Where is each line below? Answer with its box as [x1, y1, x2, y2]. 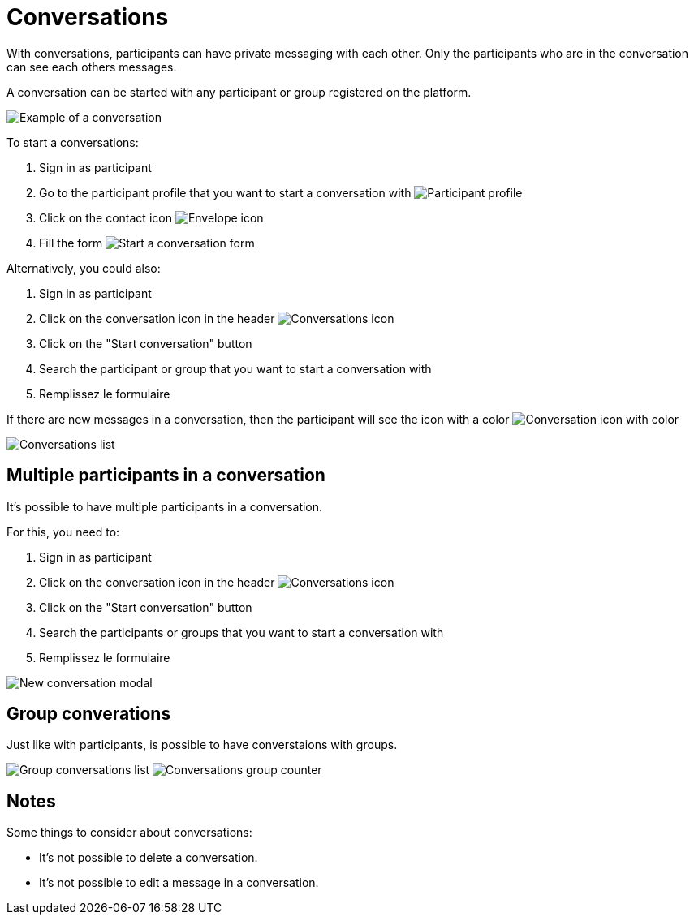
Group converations [6, 704, 171, 725]
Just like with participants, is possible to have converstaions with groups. [6, 738, 398, 752]
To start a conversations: [6, 135, 139, 149]
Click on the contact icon [39, 210, 172, 225]
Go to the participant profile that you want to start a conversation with [39, 185, 412, 200]
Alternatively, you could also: [6, 260, 161, 275]
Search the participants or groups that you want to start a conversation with [39, 625, 444, 639]
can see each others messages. [6, 59, 177, 74]
